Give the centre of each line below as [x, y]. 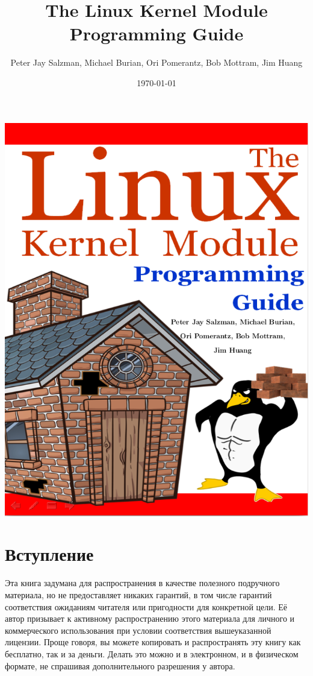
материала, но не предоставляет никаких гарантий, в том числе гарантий [138, 595]
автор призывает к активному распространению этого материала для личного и [150, 618]
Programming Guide [156, 33]
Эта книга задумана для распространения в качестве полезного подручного [142, 583]
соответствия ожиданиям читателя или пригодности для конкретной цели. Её [146, 606]
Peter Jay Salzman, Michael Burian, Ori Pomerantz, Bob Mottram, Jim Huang [156, 62]
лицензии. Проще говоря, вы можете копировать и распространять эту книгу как [153, 642]
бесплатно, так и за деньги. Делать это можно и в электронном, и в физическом [152, 653]
